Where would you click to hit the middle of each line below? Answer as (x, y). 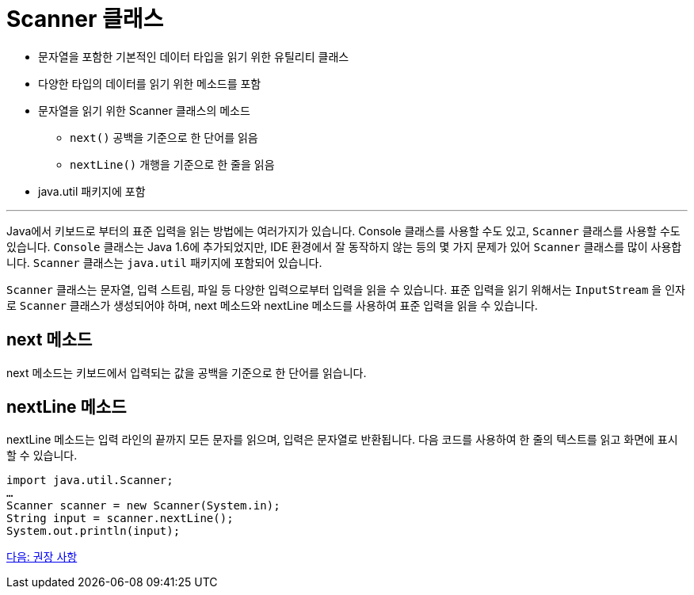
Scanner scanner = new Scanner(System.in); (143, 506)
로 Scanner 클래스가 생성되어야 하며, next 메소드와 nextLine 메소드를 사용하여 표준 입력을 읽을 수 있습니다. (272, 305)
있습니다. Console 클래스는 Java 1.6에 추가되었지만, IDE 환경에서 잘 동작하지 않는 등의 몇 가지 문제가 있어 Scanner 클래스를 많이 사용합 (344, 246)
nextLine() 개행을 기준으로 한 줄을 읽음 (172, 164)
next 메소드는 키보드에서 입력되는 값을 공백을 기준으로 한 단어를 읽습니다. (187, 372)
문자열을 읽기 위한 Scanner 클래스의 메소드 (144, 110)
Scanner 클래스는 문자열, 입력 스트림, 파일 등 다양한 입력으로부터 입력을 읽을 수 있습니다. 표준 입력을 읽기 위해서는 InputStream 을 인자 (346, 289)
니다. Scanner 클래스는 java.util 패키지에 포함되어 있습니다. (164, 262)
